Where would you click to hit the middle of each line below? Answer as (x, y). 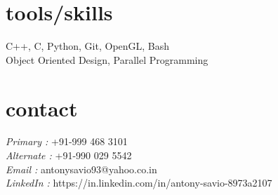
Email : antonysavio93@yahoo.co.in (81, 169)
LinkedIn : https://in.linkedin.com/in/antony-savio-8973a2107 (139, 183)
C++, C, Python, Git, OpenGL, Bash (88, 46)
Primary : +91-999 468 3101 (67, 141)
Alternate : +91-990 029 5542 (69, 155)
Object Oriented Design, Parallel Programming (107, 59)
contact (42, 108)
